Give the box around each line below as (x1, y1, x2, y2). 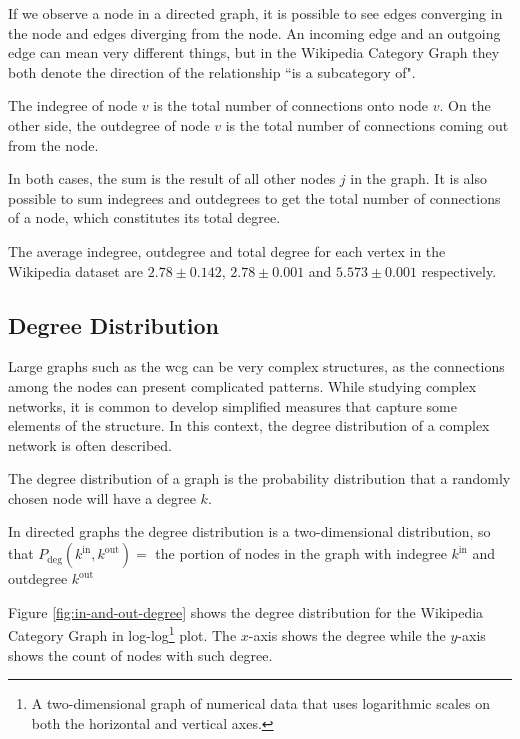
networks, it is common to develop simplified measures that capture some (8, 395, 457, 416)
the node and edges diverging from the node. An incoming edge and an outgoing (8, 22, 501, 43)
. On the (439, 95, 491, 116)
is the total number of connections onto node (153, 95, 429, 116)
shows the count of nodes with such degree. (8, 644, 273, 665)
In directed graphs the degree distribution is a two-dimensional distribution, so (8, 521, 491, 542)
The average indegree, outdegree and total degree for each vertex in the (8, 240, 446, 261)
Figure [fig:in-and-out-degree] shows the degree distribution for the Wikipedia (8, 601, 484, 622)
